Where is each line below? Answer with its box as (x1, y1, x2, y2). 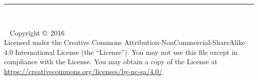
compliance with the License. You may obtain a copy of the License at (4, 56, 218, 67)
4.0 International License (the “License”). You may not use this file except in (4, 46, 238, 57)
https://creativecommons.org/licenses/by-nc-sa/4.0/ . (4, 66, 164, 76)
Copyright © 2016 (9, 27, 64, 38)
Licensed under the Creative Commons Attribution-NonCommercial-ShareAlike (4, 37, 245, 47)
